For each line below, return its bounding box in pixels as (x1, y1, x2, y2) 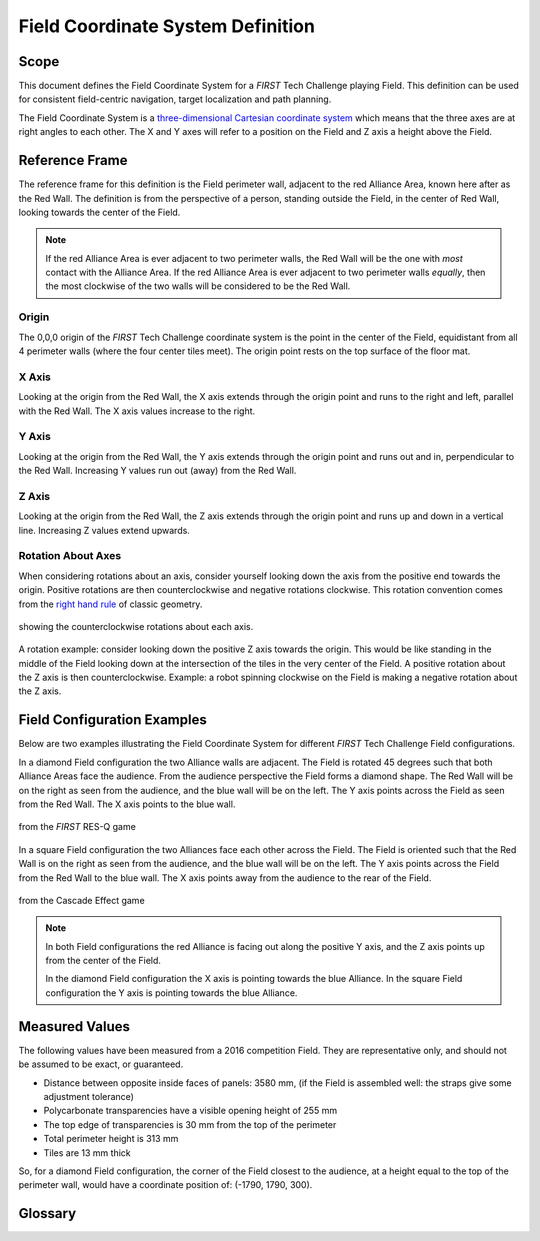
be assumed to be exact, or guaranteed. (18, 1058, 184, 1070)
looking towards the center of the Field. (18, 206, 181, 218)
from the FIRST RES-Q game (18, 821, 137, 833)
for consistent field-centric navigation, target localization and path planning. (18, 93, 332, 105)
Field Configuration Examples (18, 711, 207, 729)
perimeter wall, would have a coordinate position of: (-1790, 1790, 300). (18, 1179, 313, 1191)
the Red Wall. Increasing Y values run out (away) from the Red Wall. (18, 465, 297, 477)
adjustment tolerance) (43, 1090, 135, 1102)
